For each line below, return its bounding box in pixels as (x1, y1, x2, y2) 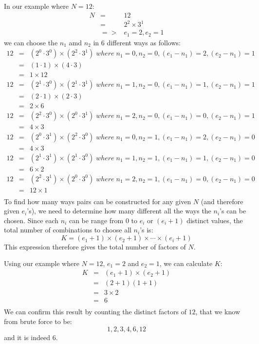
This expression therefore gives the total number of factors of (4, 242, 186, 252)
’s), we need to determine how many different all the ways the (27, 206, 211, 216)
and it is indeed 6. (4, 332, 58, 342)
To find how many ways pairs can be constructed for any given (4, 196, 191, 206)
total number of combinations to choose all (4, 225, 131, 235)
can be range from (69, 215, 124, 225)
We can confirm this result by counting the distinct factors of (4, 306, 186, 317)
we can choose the (4, 37, 58, 47)
